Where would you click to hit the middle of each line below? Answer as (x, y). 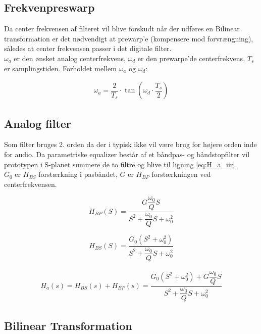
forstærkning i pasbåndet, (78, 174)
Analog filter (38, 123)
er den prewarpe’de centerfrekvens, (191, 58)
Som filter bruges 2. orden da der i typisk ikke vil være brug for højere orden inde (130, 144)
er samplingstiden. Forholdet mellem (60, 68)
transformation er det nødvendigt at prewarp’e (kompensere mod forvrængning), (129, 38)
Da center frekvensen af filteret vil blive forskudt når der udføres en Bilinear (122, 29)
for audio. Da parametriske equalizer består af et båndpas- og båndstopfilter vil (127, 154)
